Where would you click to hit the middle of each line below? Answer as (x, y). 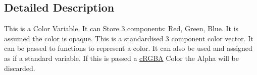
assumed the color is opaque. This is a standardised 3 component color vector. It (129, 38)
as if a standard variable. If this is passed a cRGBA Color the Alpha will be (122, 58)
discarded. (20, 68)
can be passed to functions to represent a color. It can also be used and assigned (128, 48)
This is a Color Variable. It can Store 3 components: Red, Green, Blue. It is (121, 28)
